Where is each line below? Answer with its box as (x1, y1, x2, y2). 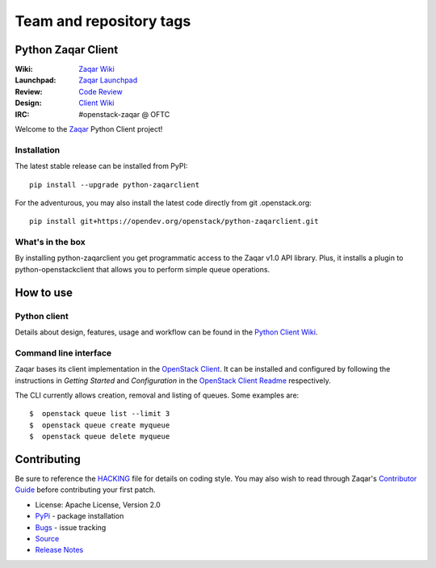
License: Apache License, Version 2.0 (35, 499, 161, 509)
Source (35, 533, 60, 543)
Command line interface (15, 347, 112, 359)
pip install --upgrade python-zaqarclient (29, 180, 200, 189)
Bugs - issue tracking (35, 522, 107, 532)
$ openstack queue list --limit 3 (29, 409, 170, 419)
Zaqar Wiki (78, 65, 115, 74)
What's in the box (15, 237, 86, 248)
